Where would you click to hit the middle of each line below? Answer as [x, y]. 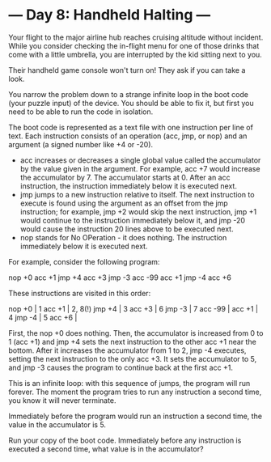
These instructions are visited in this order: [80, 293]
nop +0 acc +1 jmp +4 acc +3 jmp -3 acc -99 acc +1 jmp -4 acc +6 [120, 278]
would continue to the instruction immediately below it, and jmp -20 [132, 220]
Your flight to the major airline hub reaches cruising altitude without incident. [136, 37]
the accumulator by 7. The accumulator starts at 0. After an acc [125, 177]
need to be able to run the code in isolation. [81, 112]
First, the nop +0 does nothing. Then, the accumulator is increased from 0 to [136, 333]
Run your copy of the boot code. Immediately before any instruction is [125, 440]
